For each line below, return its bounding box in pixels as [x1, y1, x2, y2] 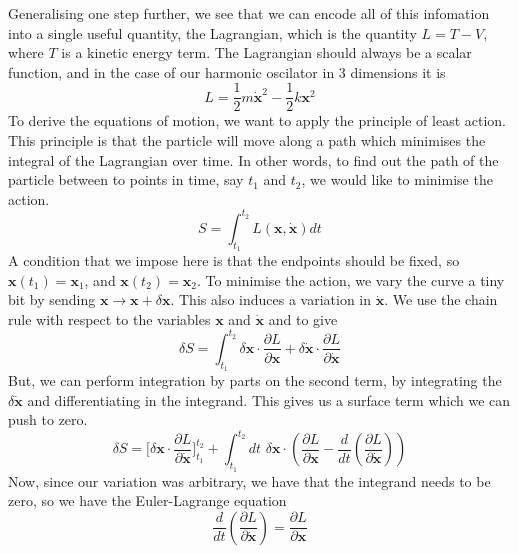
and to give [268, 308, 338, 329]
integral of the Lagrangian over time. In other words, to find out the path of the [8, 149, 499, 170]
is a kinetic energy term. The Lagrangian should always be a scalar [61, 42, 472, 63]
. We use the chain [384, 289, 498, 310]
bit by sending [8, 289, 96, 310]
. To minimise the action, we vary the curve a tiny [196, 269, 505, 290]
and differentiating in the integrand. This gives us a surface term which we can [27, 389, 511, 410]
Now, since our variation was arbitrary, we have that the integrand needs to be [8, 470, 491, 491]
